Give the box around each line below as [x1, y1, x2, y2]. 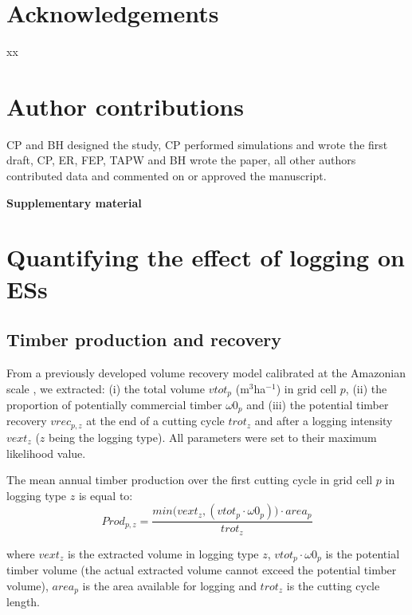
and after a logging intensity [254, 412, 393, 429]
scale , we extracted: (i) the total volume [6, 380, 205, 396]
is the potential [325, 545, 400, 562]
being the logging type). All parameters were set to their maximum [49, 428, 377, 445]
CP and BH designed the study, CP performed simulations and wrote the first [6, 136, 388, 152]
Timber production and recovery [6, 327, 282, 352]
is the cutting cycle [286, 577, 380, 593]
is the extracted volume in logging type [67, 545, 259, 562]
